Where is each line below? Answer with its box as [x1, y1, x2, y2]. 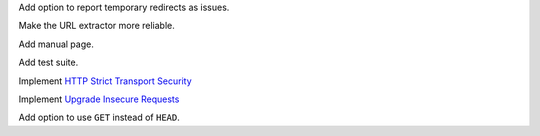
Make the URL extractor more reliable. [18, 20, 175, 32]
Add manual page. [18, 38, 94, 50]
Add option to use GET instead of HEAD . [18, 111, 180, 124]
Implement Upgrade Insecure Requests [18, 93, 180, 105]
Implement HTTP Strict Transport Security [18, 75, 192, 87]
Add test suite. [18, 56, 79, 69]
